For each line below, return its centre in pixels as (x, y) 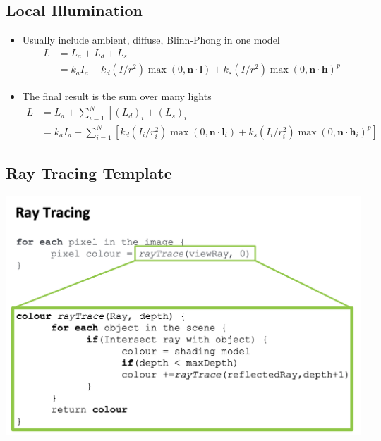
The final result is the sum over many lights (117, 96)
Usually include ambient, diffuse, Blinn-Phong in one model (151, 40)
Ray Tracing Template (89, 173)
